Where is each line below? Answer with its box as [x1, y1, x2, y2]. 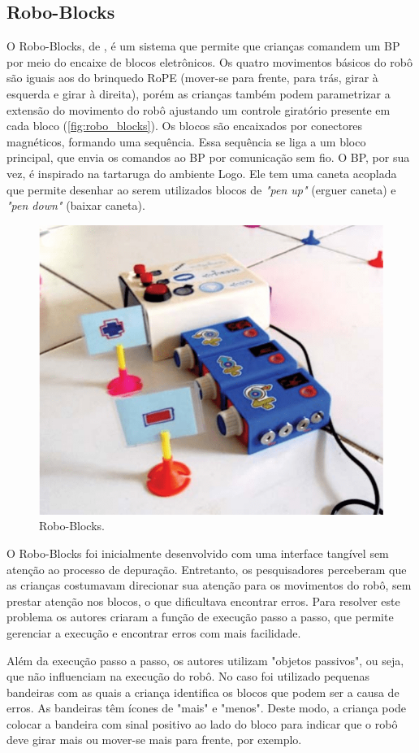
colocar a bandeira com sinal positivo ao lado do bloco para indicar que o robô [6, 715, 398, 732]
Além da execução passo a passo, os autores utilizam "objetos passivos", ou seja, [6, 651, 404, 668]
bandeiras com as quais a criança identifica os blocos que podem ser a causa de [6, 683, 400, 700]
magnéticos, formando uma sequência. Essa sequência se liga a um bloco [6, 133, 366, 150]
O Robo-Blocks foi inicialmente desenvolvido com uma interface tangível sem [6, 544, 389, 561]
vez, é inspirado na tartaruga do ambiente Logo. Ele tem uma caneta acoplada [6, 164, 397, 181]
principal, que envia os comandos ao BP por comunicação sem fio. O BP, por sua [6, 149, 410, 166]
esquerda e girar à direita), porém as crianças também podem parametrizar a [6, 85, 391, 102]
